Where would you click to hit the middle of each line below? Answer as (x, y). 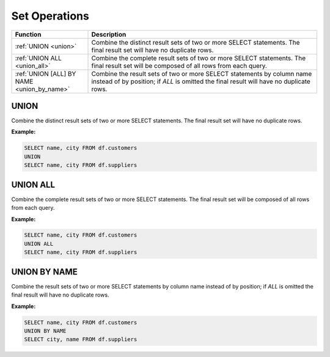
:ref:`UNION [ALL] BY (46, 73)
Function (28, 34)
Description (109, 34)
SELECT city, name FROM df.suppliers (81, 340)
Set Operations (50, 16)
